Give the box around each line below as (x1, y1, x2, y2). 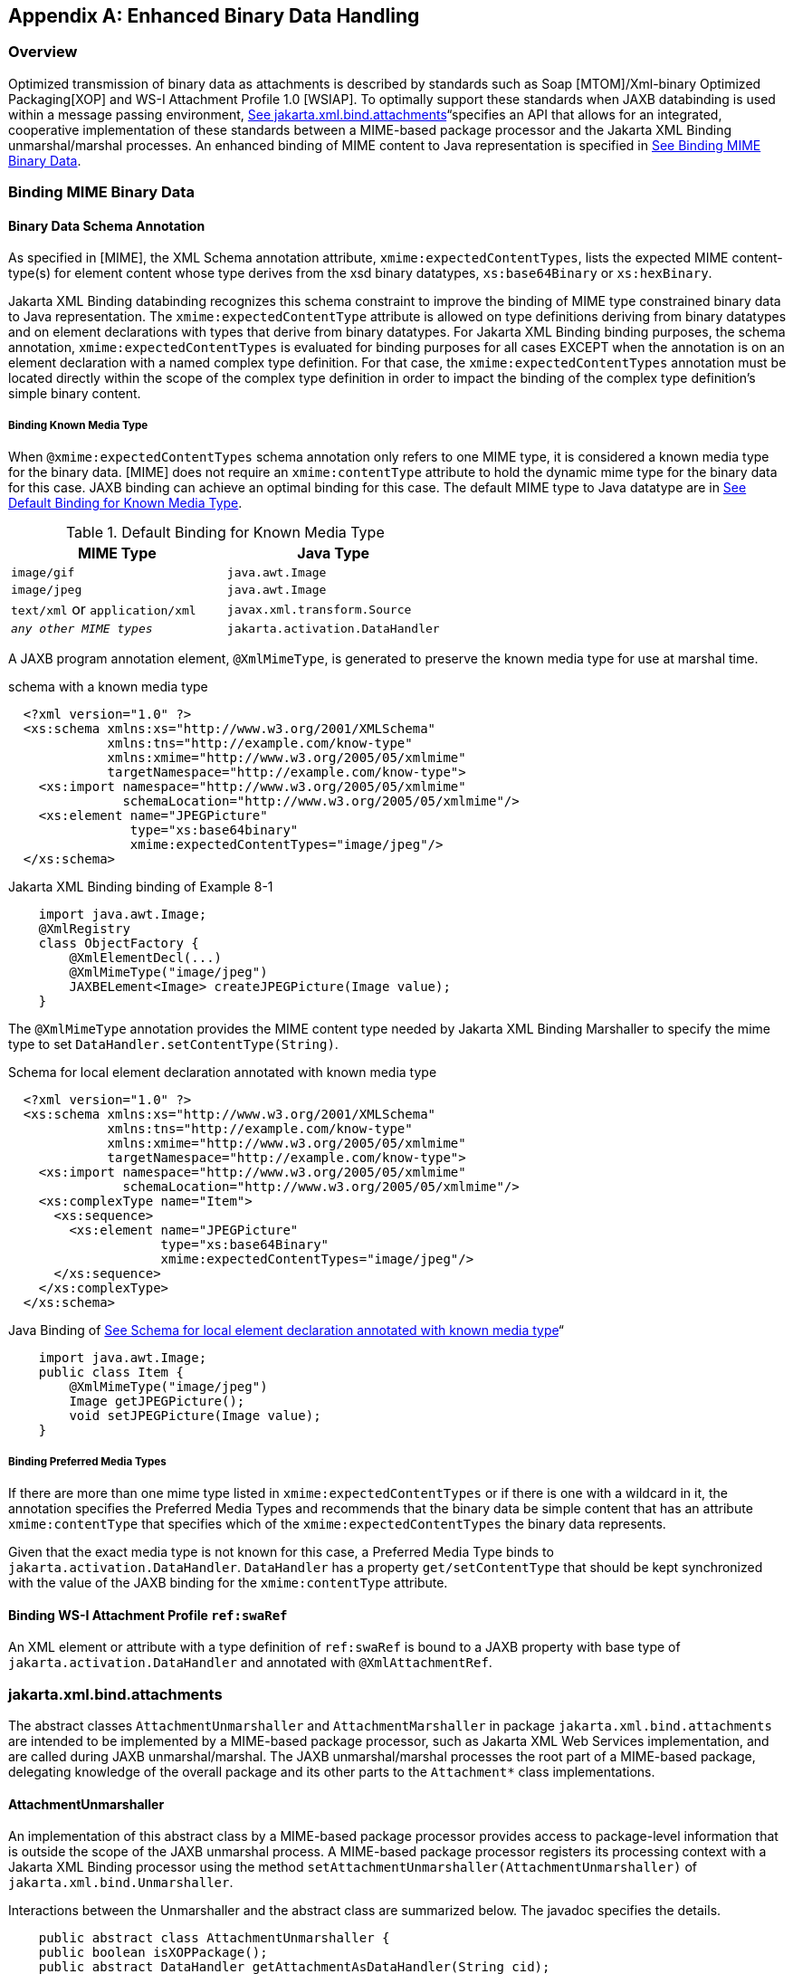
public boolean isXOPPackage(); (38, 1945, 268, 1960)
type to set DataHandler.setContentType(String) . (8, 1036, 339, 1053)
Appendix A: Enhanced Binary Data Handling (8, 5, 420, 27)
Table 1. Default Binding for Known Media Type (65, 523, 385, 542)
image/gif (11, 566, 75, 580)
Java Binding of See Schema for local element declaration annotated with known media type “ (8, 1322, 564, 1339)
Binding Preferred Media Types (8, 1454, 167, 1468)
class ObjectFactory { (38, 936, 199, 951)
